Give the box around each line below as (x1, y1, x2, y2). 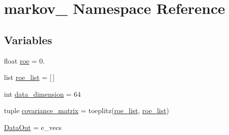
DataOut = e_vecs (4, 122, 62, 132)
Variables (4, 32, 53, 47)
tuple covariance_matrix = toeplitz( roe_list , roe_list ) (4, 105, 169, 116)
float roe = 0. (4, 55, 45, 66)
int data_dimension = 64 (4, 88, 81, 99)
